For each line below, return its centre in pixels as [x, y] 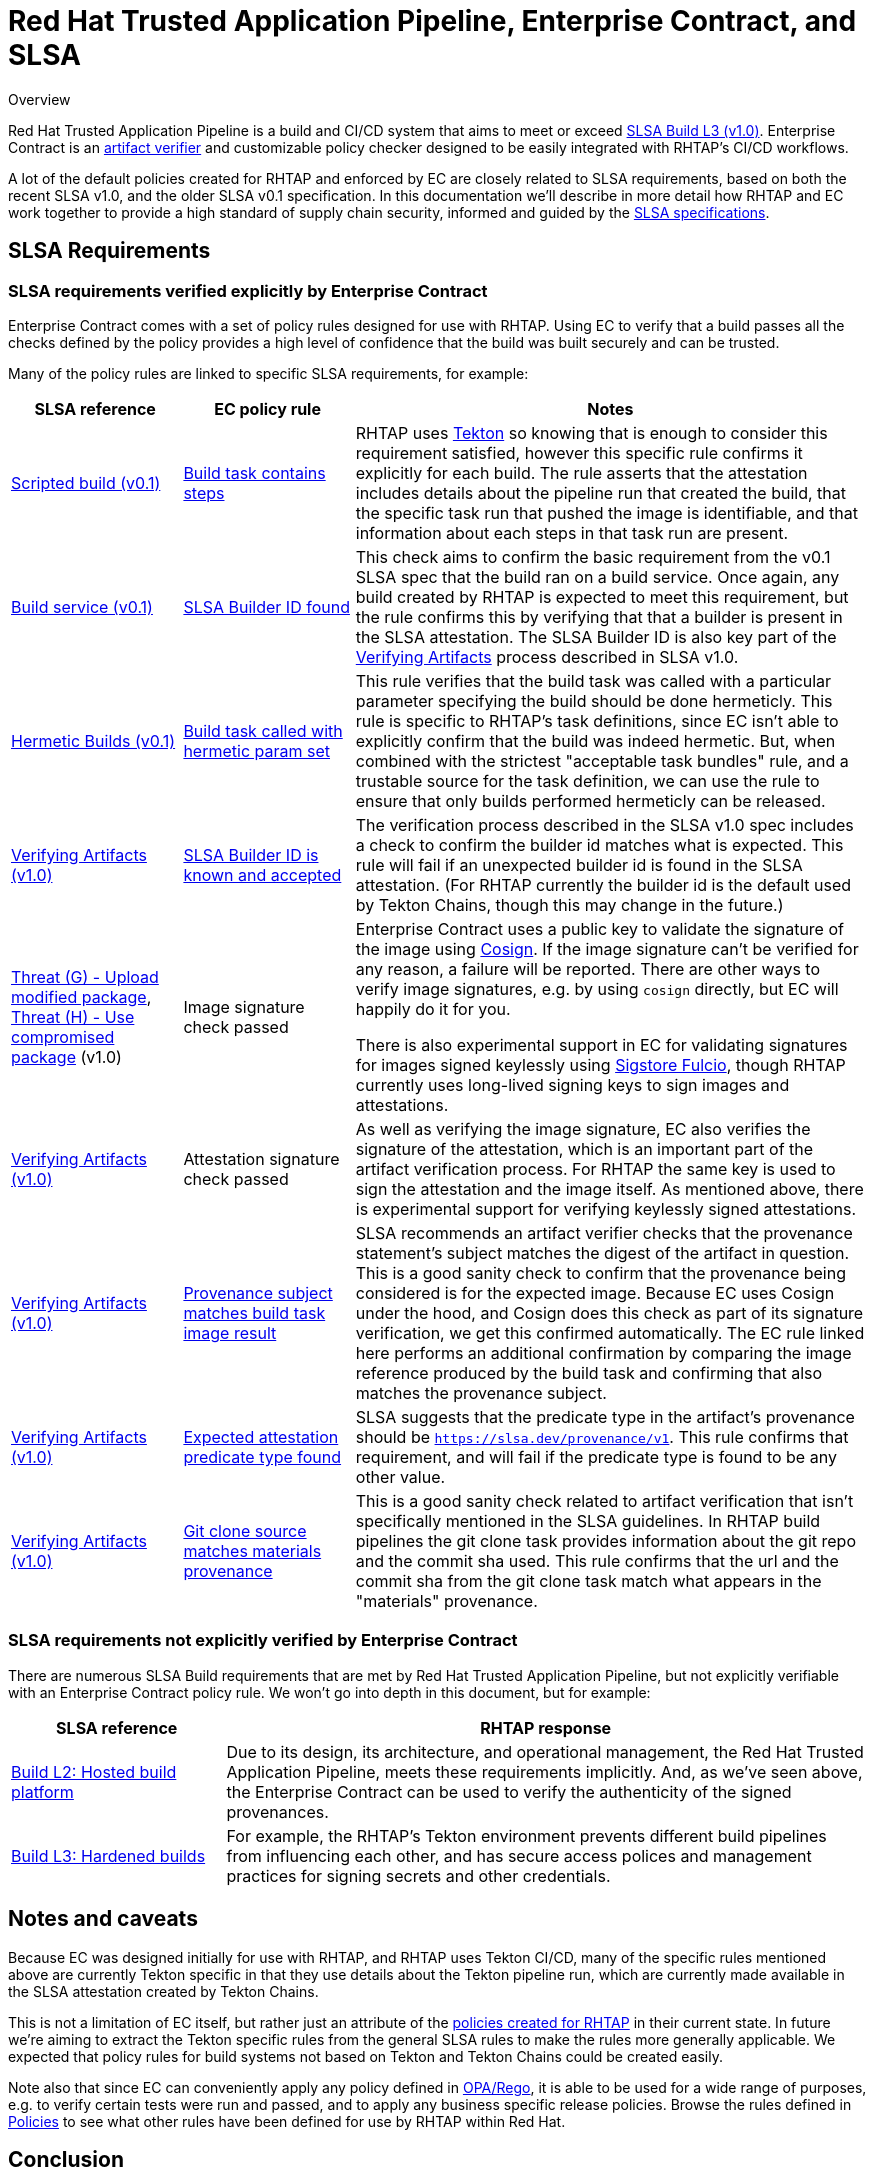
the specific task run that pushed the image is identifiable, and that [606, 512]
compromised [63, 1036]
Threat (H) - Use [73, 1016]
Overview [39, 99]
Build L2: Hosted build [94, 1771]
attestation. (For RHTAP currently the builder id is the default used [603, 884]
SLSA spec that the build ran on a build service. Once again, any [597, 576]
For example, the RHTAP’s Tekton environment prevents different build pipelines [526, 1835]
